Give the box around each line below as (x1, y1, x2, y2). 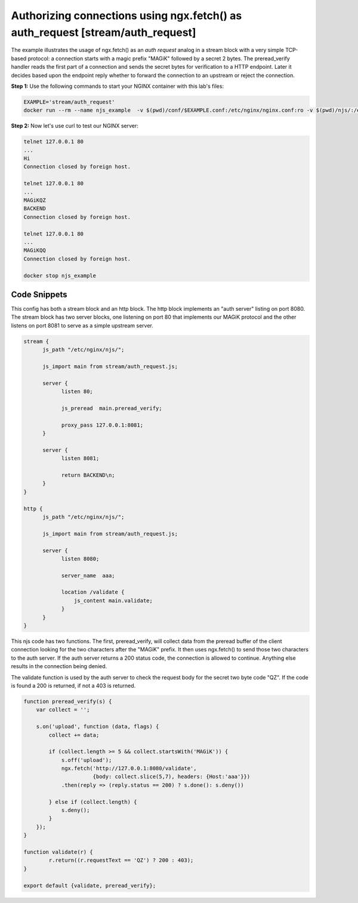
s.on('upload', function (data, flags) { (36, 723, 159, 730)
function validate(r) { (23, 849, 94, 855)
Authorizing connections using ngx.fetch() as (11, 9, 242, 22)
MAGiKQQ (23, 247, 46, 254)
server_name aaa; (61, 572, 116, 579)
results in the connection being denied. (11, 663, 107, 670)
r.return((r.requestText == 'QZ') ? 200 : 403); (48, 857, 194, 864)
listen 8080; (61, 555, 100, 562)
